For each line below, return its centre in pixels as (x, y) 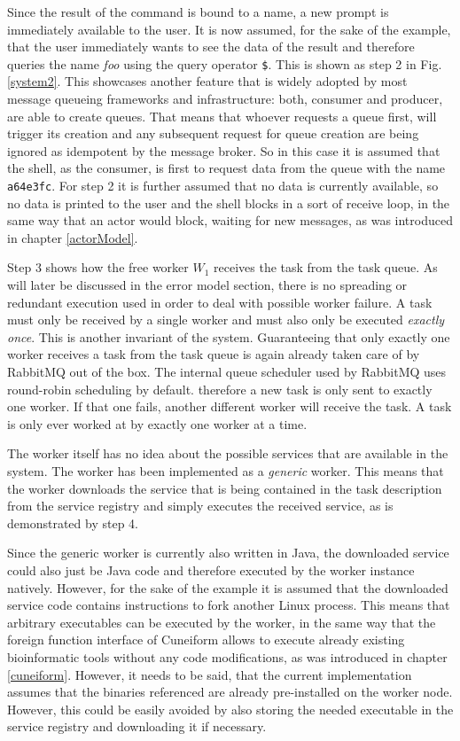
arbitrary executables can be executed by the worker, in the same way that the (222, 622)
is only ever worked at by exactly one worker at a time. (157, 423)
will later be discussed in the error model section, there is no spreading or (207, 285)
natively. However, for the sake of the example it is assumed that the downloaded (228, 587)
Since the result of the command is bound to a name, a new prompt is (198, 12)
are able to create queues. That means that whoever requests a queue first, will (222, 116)
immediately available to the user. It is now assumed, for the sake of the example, (229, 29)
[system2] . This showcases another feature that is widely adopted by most (207, 81)
